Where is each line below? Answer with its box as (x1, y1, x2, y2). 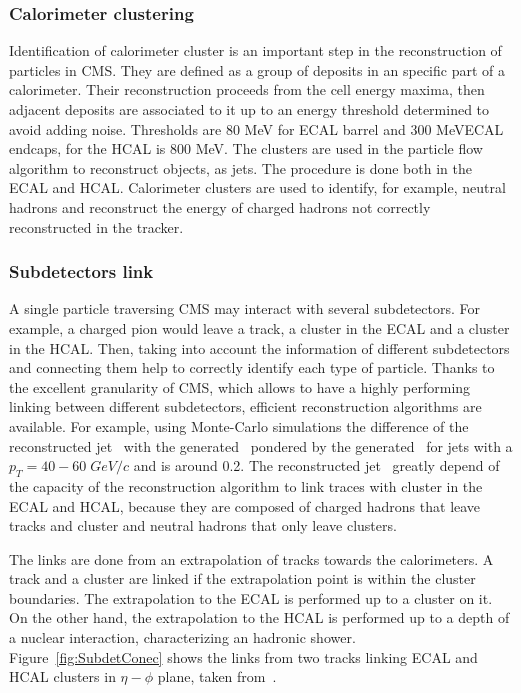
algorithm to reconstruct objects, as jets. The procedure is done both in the (9, 157, 472, 178)
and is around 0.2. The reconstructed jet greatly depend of (133, 455, 500, 476)
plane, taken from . (157, 666, 277, 687)
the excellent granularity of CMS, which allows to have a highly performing (9, 376, 471, 397)
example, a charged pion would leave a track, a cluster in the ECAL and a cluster (9, 317, 510, 338)
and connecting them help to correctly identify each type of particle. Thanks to (9, 357, 495, 378)
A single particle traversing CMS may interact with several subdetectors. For (9, 298, 481, 319)
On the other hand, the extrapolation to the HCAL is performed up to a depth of (9, 607, 510, 628)
